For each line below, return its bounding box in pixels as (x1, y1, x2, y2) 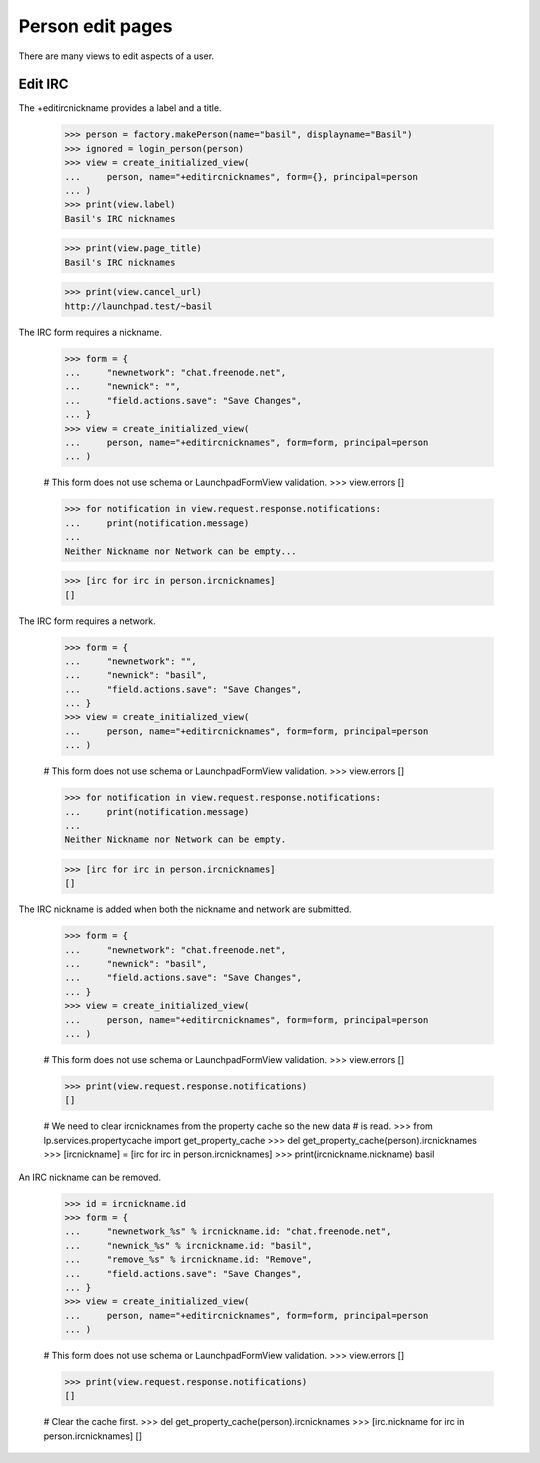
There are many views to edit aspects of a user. (18, 50, 215, 62)
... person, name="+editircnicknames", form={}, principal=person (64, 171, 419, 182)
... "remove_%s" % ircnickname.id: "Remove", (64, 1254, 313, 1265)
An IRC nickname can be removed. (18, 1171, 162, 1183)
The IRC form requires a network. (18, 615, 156, 627)
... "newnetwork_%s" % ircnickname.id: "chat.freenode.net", (64, 1226, 392, 1237)
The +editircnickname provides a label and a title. (18, 102, 222, 114)
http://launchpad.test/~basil (64, 300, 213, 312)
